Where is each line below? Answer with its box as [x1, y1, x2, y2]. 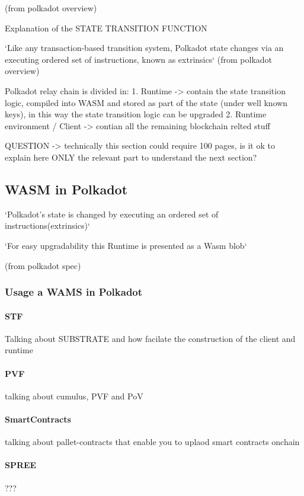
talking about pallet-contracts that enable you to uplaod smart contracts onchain [5, 436, 300, 448]
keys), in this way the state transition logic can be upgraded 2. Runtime [5, 108, 267, 120]
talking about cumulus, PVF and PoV [5, 389, 143, 402]
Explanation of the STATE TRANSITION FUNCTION [5, 21, 207, 34]
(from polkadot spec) [5, 259, 81, 271]
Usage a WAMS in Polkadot [5, 284, 143, 299]
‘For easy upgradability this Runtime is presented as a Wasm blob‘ [5, 239, 247, 251]
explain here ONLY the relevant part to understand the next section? [5, 151, 257, 163]
